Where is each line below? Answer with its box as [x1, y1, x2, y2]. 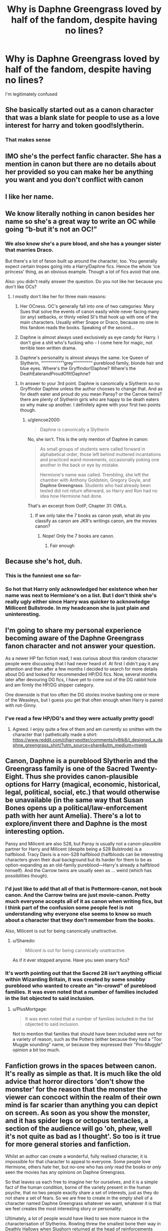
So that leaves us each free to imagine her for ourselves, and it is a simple [5, 1179, 158, 1185]
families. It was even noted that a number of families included [5, 989, 158, 996]
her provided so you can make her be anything [5, 167, 153, 176]
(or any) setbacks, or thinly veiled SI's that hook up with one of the [20, 314, 158, 320]
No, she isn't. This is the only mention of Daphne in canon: [27, 436, 149, 442]
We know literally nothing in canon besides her [5, 209, 155, 218]
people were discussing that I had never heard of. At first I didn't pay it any [5, 660, 159, 666]
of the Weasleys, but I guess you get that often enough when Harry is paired [5, 697, 163, 703]
